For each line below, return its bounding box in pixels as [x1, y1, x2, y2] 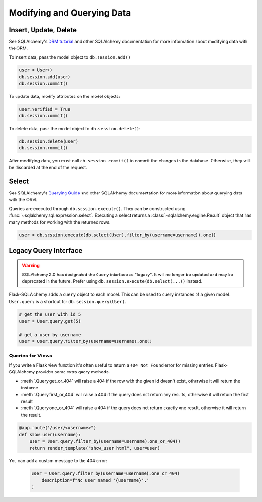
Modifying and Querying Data [9, 7, 131, 18]
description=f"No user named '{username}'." [41, 478, 149, 483]
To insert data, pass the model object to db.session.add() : [9, 54, 132, 60]
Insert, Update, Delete [9, 26, 77, 34]
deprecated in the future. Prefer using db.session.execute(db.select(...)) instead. [22, 278, 203, 284]
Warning [22, 262, 40, 269]
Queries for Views [9, 352, 53, 359]
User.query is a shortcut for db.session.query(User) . [9, 298, 126, 304]
